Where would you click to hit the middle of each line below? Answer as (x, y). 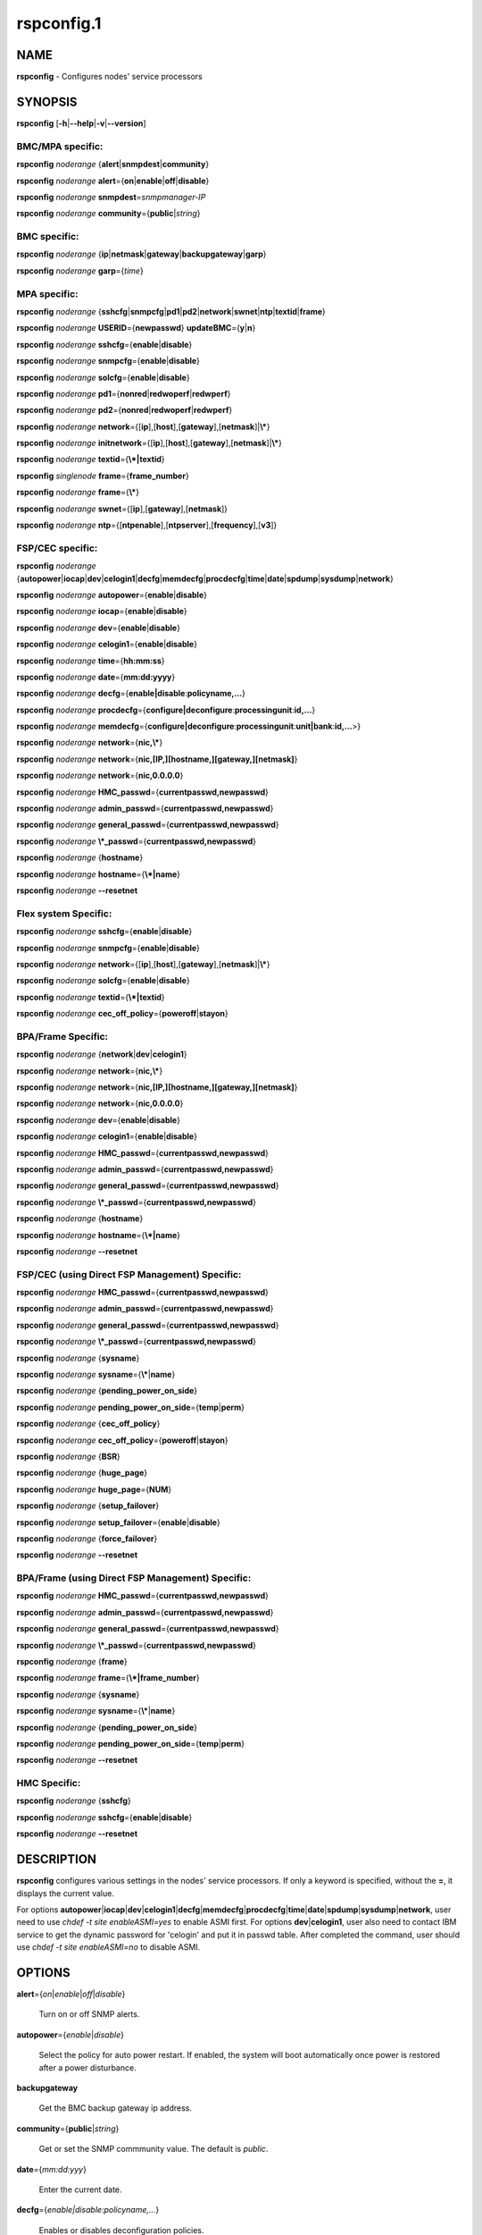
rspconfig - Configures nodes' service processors (109, 77)
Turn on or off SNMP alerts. (89, 2014)
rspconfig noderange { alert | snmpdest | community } (113, 164)
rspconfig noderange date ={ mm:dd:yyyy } (96, 677)
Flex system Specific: (64, 914)
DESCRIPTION (57, 1860)
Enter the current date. (80, 2189)
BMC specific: (48, 237)
